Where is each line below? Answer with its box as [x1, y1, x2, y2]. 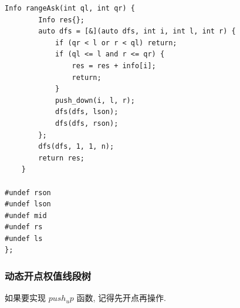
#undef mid [5, 211, 47, 220]
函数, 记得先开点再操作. [76, 292, 166, 304]
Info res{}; [38, 15, 85, 24]
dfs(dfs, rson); [55, 119, 119, 128]
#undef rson [5, 188, 51, 197]
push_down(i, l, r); [55, 96, 135, 105]
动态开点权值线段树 [5, 268, 92, 283]
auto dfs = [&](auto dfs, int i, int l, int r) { [38, 27, 236, 36]
